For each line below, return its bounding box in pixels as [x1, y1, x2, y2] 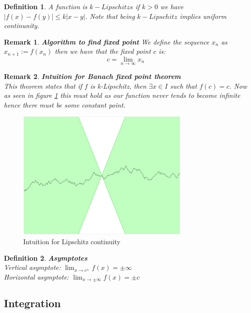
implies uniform [179, 11, 227, 21]
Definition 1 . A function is [4, 1, 88, 11]
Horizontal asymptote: [4, 271, 69, 282]
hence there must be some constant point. [4, 99, 126, 110]
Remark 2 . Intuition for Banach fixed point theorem [4, 71, 181, 81]
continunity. [4, 20, 39, 31]
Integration [4, 295, 61, 310]
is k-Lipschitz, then [90, 80, 147, 91]
